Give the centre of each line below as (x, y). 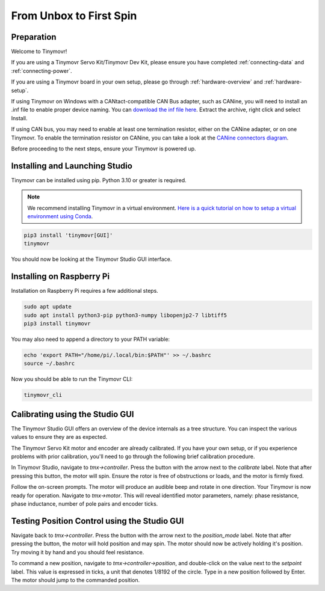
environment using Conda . (60, 216)
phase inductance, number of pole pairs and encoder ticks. (85, 504)
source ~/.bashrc (49, 363)
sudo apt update (48, 307)
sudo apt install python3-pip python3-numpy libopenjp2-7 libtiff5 (125, 315)
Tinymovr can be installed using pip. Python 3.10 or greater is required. (99, 180)
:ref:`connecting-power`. (42, 71)
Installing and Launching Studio (72, 166)
